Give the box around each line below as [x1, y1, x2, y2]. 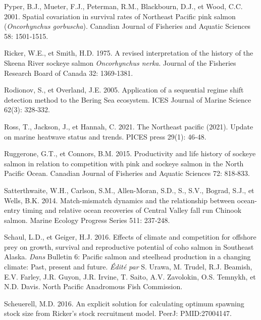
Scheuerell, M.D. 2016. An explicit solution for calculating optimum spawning [4, 298, 244, 308]
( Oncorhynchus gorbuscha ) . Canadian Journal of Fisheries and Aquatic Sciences [4, 21, 251, 31]
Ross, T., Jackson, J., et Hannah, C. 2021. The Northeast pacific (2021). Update [4, 121, 253, 131]
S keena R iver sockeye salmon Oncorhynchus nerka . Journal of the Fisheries [4, 57, 236, 68]
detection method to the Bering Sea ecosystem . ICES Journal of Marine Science [4, 94, 251, 105]
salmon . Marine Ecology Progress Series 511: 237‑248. [4, 214, 170, 225]
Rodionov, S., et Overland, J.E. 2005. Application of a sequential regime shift [4, 84, 244, 95]
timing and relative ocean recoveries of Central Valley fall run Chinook [22, 205, 242, 215]
